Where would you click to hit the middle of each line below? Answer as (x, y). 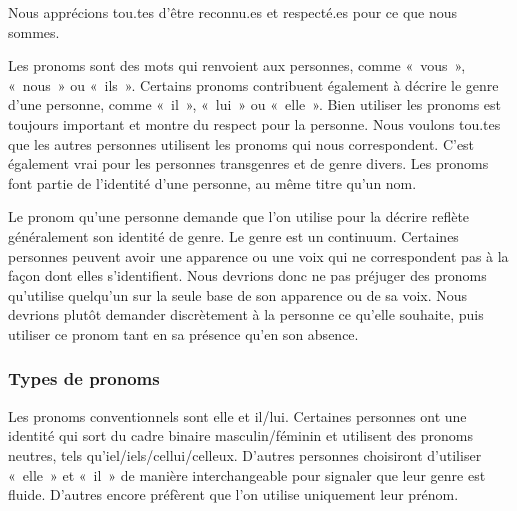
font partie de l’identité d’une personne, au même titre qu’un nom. (212, 182)
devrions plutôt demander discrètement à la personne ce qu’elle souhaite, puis (246, 314)
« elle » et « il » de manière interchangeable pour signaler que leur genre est (247, 474)
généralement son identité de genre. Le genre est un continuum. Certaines (233, 235)
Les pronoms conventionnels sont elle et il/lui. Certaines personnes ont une (237, 415)
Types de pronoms (84, 378)
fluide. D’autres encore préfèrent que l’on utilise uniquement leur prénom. (233, 494)
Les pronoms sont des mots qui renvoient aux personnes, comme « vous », (237, 65)
